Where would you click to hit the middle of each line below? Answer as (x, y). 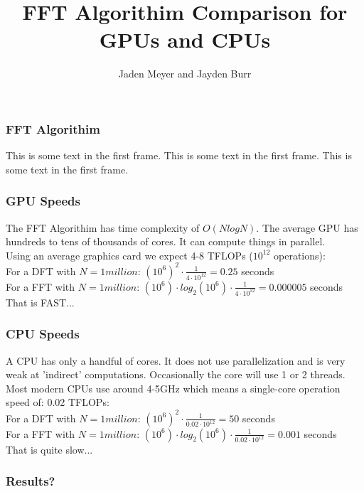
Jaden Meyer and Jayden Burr (185, 74)
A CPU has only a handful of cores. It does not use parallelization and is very (176, 360)
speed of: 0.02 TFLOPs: (58, 402)
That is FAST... (40, 302)
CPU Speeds (43, 334)
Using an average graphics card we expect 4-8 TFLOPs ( (129, 255)
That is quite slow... (49, 449)
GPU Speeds (43, 201)
